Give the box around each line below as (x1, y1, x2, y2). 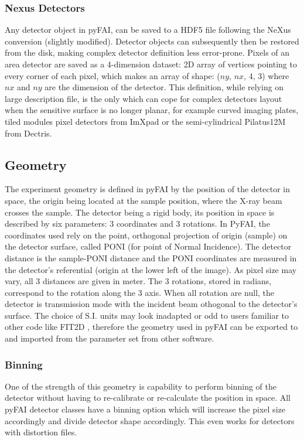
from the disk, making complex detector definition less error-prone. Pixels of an (5, 46, 290, 59)
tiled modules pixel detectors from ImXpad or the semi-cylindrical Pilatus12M (5, 115, 286, 127)
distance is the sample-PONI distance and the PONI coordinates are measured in (5, 251, 297, 264)
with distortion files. (5, 426, 77, 438)
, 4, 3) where (244, 69, 289, 81)
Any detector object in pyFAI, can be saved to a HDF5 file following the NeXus (5, 23, 291, 36)
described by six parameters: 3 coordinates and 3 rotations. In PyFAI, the (5, 217, 270, 230)
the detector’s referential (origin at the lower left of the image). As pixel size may (5, 263, 297, 275)
